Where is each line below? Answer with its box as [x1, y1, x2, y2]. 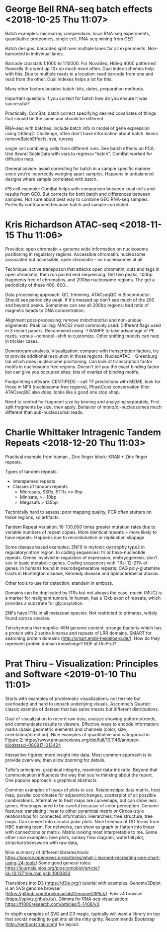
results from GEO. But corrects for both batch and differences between [5, 191, 151, 197]
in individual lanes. [26, 51, 64, 57]
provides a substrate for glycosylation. [5, 600, 84, 606]
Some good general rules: [38, 859, 91, 865]
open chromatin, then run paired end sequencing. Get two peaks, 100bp [5, 271, 153, 277]
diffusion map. [5, 155, 35, 162]
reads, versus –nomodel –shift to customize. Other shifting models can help [5, 333, 160, 339]
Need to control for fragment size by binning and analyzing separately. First [5, 398, 160, 404]
